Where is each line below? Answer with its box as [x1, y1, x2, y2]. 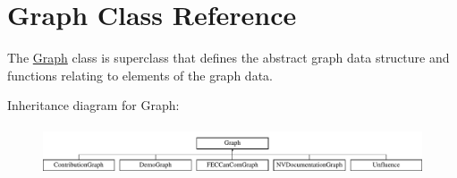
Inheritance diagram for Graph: [7, 96, 180, 114]
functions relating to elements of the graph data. [7, 65, 273, 84]
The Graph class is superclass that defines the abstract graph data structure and [7, 48, 450, 67]
